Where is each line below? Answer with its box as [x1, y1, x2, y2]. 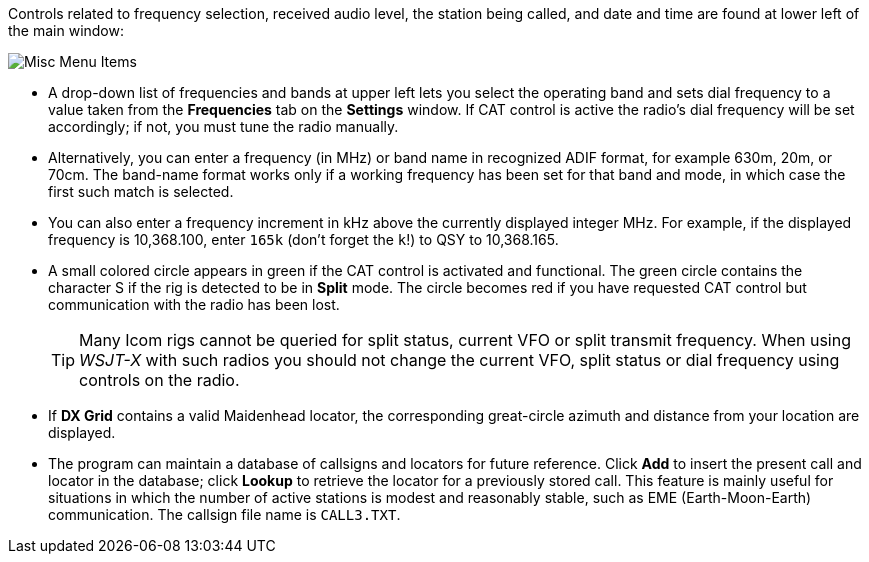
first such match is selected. [48, 183, 234, 200]
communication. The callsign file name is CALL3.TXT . [48, 506, 401, 523]
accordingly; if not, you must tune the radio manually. [48, 118, 399, 135]
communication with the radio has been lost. [48, 296, 340, 313]
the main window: [8, 22, 125, 39]
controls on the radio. [79, 370, 240, 390]
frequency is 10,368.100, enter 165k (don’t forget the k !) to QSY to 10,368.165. [48, 231, 559, 248]
